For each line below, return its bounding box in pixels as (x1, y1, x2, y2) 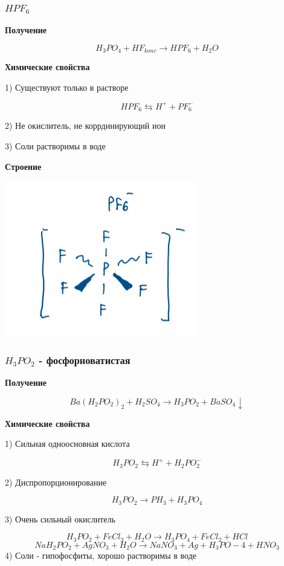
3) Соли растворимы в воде (5, 140, 106, 152)
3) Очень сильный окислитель (5, 512, 115, 525)
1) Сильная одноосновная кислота (5, 437, 130, 450)
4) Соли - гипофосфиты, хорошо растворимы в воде (5, 549, 197, 562)
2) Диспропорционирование (5, 475, 107, 488)
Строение (5, 160, 42, 172)
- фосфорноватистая (39, 352, 131, 367)
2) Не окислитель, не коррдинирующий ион (5, 119, 166, 132)
